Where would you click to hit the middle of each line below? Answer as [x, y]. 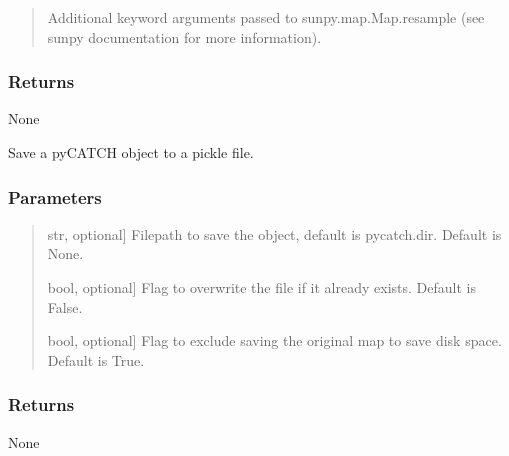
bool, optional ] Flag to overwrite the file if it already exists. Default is [261, 287]
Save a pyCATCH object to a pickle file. [131, 152]
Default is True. [96, 359]
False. [65, 306]
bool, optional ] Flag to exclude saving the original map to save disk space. [274, 340]
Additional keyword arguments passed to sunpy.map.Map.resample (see [266, 17]
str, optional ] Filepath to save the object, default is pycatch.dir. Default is [274, 233]
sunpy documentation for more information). [184, 36]
